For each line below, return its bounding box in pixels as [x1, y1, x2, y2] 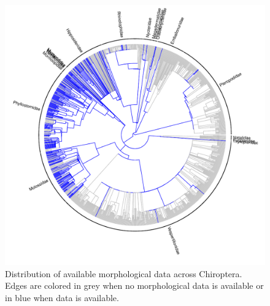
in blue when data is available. [5, 291, 119, 304]
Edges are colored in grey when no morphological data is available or [5, 279, 264, 292]
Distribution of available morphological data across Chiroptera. [5, 267, 242, 280]
